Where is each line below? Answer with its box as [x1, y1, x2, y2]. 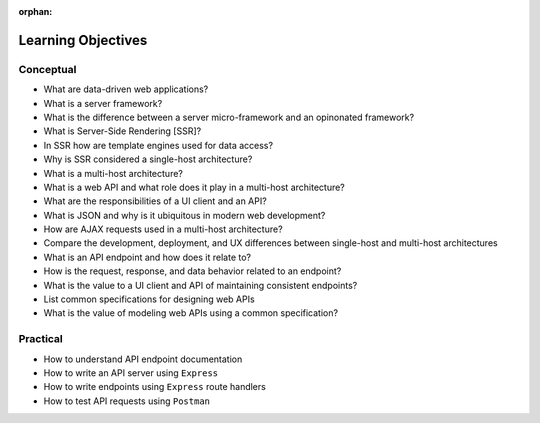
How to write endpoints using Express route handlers [43, 381, 267, 393]
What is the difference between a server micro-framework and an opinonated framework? [43, 111, 415, 123]
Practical [18, 332, 64, 346]
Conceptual [18, 62, 77, 76]
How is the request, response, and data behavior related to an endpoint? [43, 265, 342, 277]
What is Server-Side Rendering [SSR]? [43, 125, 202, 137]
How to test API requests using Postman [43, 395, 210, 407]
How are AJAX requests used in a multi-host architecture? [43, 223, 284, 235]
